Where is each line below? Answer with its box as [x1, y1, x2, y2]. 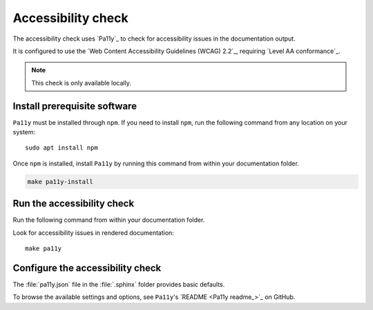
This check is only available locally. [31, 79, 131, 87]
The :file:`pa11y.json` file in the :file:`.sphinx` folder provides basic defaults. [12, 280, 225, 289]
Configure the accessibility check [12, 262, 162, 273]
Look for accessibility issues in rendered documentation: [12, 228, 174, 237]
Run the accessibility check [12, 198, 135, 209]
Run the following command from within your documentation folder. [12, 216, 205, 224]
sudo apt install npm [25, 144, 98, 152]
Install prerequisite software [12, 100, 137, 112]
